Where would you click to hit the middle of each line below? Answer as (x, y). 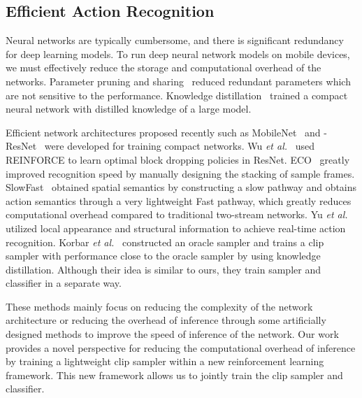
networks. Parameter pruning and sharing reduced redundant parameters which (178, 81)
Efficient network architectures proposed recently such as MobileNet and (163, 132)
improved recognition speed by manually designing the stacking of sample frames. (180, 173)
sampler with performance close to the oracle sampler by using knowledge (163, 256)
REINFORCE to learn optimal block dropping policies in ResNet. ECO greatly (178, 159)
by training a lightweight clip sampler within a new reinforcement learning (165, 361)
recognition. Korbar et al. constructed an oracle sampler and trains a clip (165, 242)
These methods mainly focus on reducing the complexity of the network (159, 306)
